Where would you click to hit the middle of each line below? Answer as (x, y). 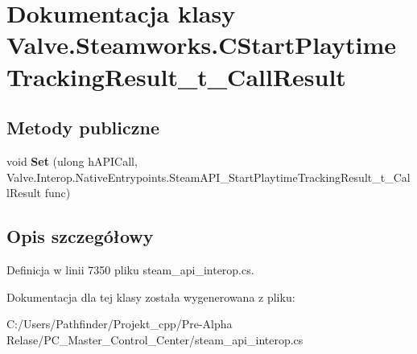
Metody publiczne (83, 128)
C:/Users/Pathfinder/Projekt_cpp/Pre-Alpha (120, 324)
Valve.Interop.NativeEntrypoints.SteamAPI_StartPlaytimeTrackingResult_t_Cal (208, 177)
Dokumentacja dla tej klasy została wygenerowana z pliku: (151, 296)
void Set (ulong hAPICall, (72, 161)
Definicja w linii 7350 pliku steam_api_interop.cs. (130, 269)
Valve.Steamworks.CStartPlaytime (201, 45)
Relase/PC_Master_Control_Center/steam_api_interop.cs (155, 339)
